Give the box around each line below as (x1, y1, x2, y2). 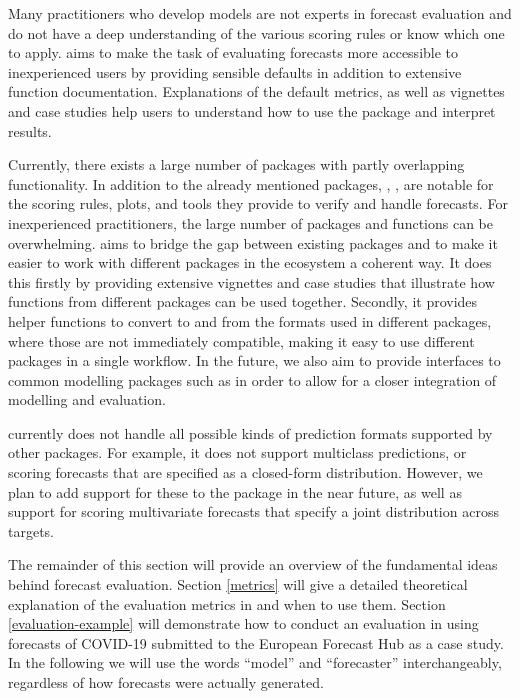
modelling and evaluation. (8, 389, 166, 410)
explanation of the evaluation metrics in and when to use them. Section (8, 593, 446, 614)
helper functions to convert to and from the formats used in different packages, (8, 310, 492, 331)
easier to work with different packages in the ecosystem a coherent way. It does (8, 252, 492, 273)
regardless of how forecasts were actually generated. (8, 672, 324, 692)
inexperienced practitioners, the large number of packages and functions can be (8, 212, 493, 233)
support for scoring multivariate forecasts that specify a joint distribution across (8, 501, 499, 522)
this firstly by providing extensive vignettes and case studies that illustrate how (8, 271, 495, 292)
